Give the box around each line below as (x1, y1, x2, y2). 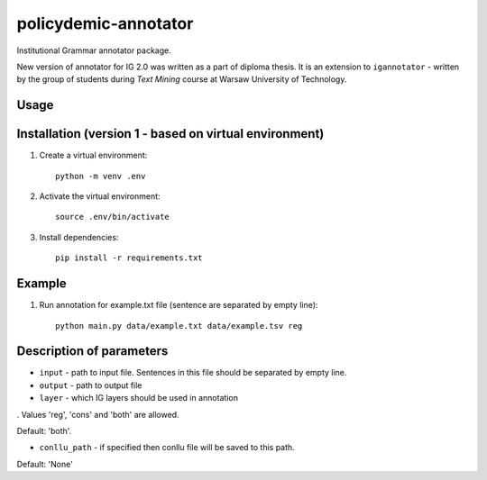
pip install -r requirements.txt (55, 253, 203, 263)
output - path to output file (39, 379, 142, 391)
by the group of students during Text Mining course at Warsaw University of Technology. (16, 74, 347, 85)
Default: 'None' (16, 458, 74, 469)
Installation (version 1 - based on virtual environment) (16, 126, 325, 141)
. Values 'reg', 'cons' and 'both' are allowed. (16, 409, 179, 420)
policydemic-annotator (16, 14, 194, 33)
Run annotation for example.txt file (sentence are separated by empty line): (39, 300, 318, 311)
